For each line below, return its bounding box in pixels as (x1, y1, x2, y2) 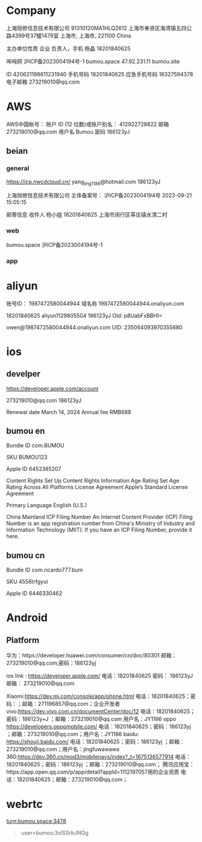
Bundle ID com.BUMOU (6, 442, 65, 449)
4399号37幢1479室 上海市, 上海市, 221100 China (11, 31, 131, 39)
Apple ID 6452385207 (6, 465, 62, 473)
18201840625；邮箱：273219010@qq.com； (16, 776, 128, 783)
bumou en (6, 426, 45, 436)
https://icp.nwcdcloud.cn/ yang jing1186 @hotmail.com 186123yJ (6, 178, 161, 186)
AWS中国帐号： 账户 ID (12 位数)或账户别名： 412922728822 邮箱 (6, 120, 169, 128)
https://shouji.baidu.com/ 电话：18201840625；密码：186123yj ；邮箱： (6, 738, 185, 745)
